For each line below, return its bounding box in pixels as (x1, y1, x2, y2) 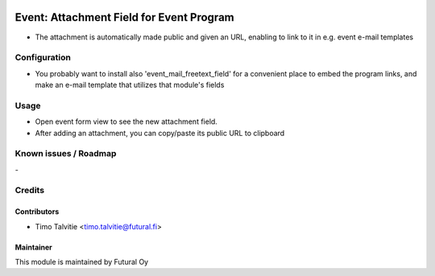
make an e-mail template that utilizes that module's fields (35, 80, 225, 90)
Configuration (14, 52, 72, 64)
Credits (14, 185, 44, 196)
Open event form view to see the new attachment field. (35, 117, 217, 126)
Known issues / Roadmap (14, 148, 117, 159)
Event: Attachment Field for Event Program (14, 10, 234, 24)
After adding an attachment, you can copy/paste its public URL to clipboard (35, 128, 285, 138)
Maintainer (14, 242, 52, 252)
